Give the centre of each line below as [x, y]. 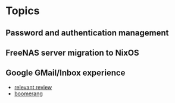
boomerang [28, 94]
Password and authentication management [87, 33]
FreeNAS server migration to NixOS [72, 52]
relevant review [33, 87]
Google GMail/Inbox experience [65, 73]
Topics [23, 11]
